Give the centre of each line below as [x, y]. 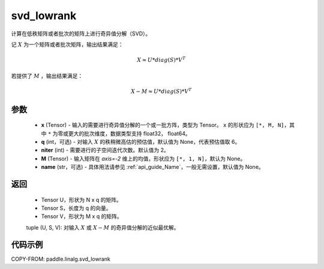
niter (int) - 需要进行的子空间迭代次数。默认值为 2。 [105, 150]
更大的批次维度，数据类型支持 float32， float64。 [130, 133]
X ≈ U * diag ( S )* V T [161, 60]
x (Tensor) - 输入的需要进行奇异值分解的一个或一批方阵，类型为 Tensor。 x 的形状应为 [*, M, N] [163, 125]
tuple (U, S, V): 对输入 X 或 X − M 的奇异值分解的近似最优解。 [103, 227]
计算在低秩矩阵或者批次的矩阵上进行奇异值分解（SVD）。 [81, 34]
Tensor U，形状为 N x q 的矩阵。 [82, 200]
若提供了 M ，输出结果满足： [47, 75]
